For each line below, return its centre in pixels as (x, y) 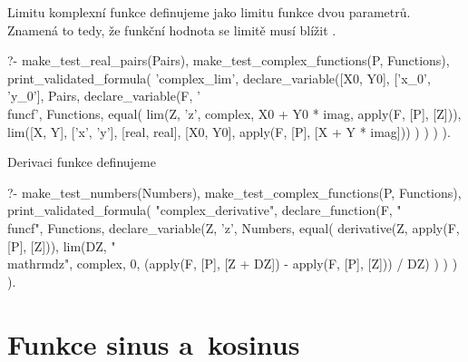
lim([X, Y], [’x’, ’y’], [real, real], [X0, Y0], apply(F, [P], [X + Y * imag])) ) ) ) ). (229, 131)
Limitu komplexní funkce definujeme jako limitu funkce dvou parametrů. (209, 12)
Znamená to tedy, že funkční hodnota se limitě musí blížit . (172, 29)
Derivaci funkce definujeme (82, 162)
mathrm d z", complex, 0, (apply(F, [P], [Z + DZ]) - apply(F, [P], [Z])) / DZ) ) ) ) (233, 264)
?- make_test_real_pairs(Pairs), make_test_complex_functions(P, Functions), (229, 60)
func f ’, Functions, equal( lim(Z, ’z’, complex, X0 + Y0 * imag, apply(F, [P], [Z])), (234, 113)
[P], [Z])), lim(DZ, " (62, 245)
